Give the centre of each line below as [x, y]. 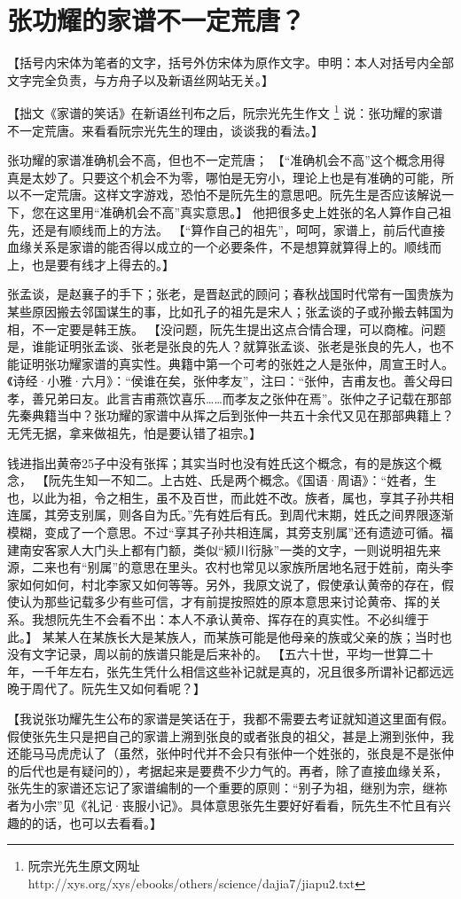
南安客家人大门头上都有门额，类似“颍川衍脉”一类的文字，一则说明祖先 [224, 549]
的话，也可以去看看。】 [97, 822]
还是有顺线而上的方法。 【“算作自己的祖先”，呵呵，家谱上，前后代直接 [238, 229]
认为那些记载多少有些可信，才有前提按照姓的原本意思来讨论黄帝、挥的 [224, 602]
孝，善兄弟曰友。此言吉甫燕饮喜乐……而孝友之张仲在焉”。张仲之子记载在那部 [230, 398]
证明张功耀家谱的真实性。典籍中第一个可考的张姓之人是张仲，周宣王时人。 [236, 363]
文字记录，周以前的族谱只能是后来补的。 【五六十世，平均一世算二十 [232, 654]
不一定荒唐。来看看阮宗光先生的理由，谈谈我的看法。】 [165, 130]
